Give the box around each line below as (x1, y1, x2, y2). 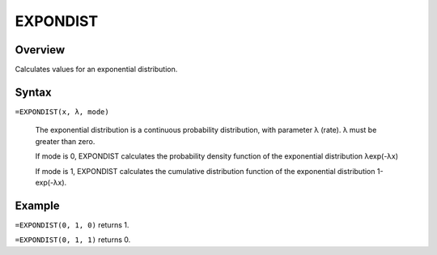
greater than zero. (35, 136, 95, 146)
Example (15, 198, 60, 212)
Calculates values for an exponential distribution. (15, 65, 178, 74)
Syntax (15, 85, 52, 99)
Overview (15, 43, 66, 57)
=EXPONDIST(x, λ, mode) (15, 107, 109, 117)
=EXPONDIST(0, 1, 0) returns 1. (15, 219, 129, 230)
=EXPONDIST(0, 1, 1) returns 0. (15, 235, 131, 244)
